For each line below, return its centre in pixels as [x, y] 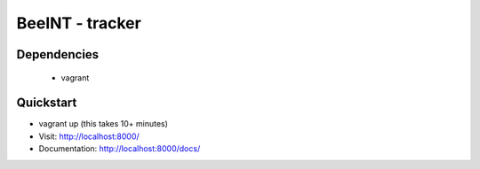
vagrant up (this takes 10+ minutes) [104, 124]
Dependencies [58, 54]
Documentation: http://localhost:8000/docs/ [120, 149]
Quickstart [47, 103]
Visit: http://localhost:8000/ [89, 136]
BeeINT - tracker [79, 23]
